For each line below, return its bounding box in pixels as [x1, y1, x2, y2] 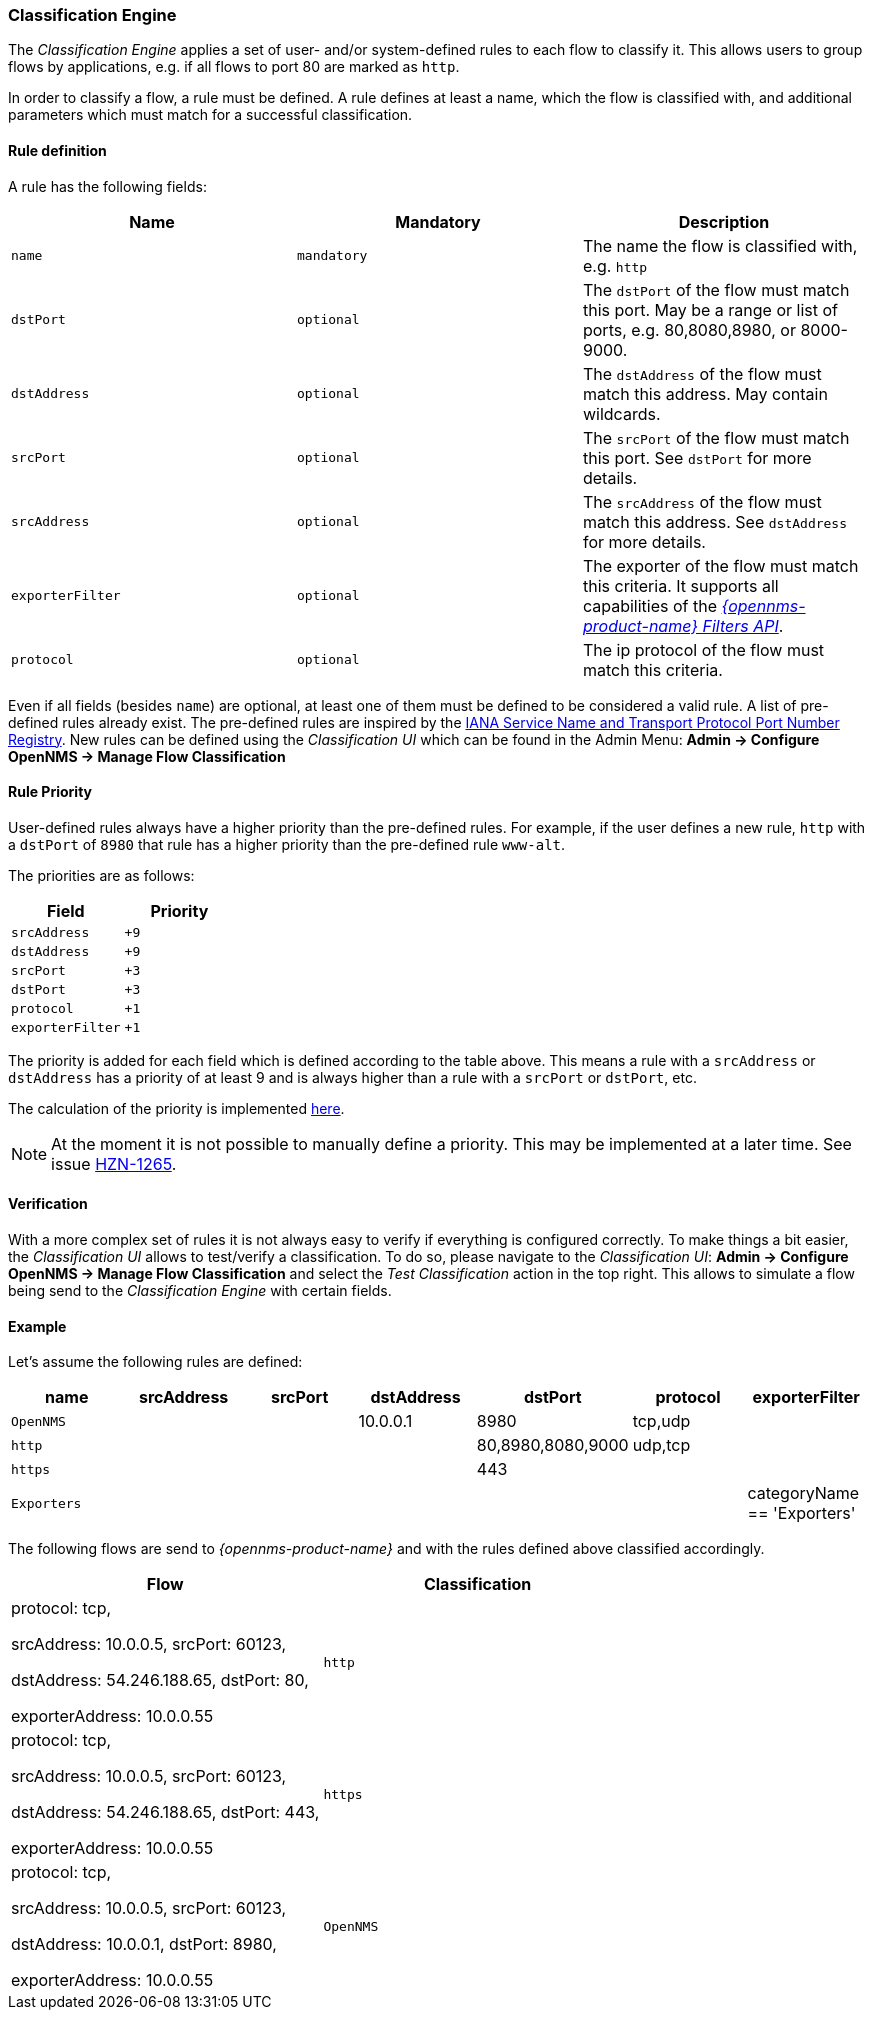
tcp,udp [632, 1411, 691, 1432]
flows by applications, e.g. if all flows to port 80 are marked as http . [8, 58, 460, 76]
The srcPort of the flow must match [582, 427, 850, 448]
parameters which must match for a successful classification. [8, 106, 413, 124]
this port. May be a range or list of [582, 299, 838, 320]
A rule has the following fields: [8, 177, 207, 195]
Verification [8, 1195, 88, 1213]
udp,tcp [632, 1435, 691, 1456]
